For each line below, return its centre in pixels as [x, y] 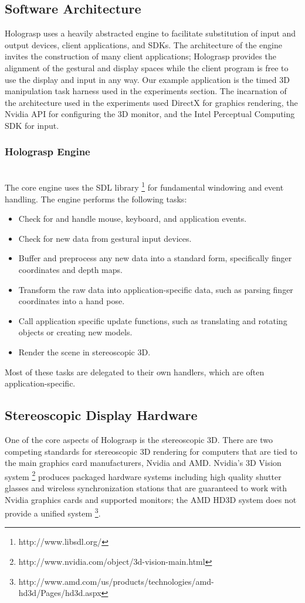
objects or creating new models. [75, 332]
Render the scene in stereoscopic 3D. [84, 352]
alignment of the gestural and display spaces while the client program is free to [147, 67]
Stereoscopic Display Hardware [101, 415]
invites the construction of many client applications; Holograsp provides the [140, 56]
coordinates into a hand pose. [72, 301]
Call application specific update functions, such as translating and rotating [153, 320]
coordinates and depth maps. [70, 269]
